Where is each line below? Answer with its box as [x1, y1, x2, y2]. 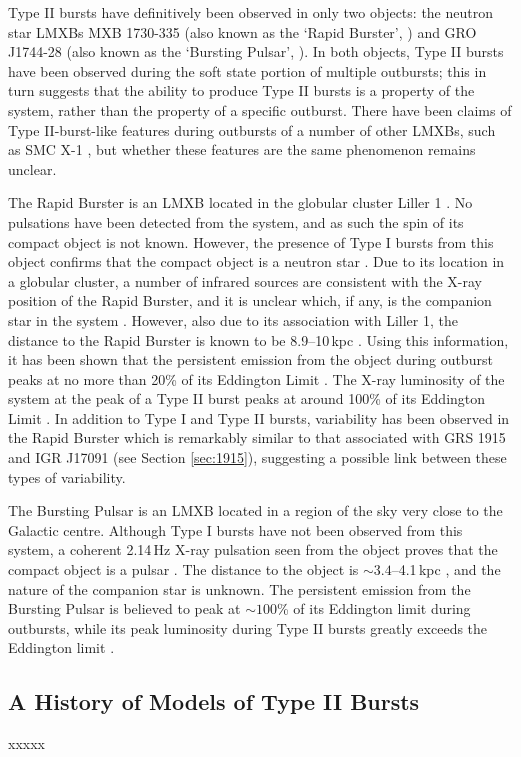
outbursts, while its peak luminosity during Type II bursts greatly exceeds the [8, 617, 488, 638]
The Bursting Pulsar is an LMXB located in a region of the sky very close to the [8, 500, 503, 521]
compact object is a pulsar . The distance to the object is [8, 559, 359, 580]
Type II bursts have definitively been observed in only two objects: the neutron [8, 2, 493, 22]
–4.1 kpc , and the [391, 559, 501, 580]
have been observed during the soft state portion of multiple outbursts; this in [8, 60, 487, 81]
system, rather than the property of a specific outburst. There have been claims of [8, 99, 512, 120]
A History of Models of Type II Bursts [8, 686, 420, 717]
